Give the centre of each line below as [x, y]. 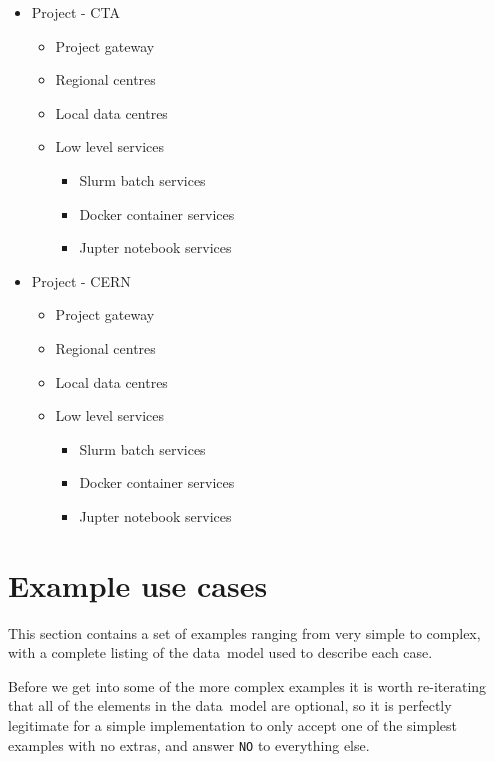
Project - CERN [81, 280]
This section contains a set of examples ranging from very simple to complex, [244, 632]
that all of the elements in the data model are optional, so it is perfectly [230, 705]
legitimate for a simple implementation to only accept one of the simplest [233, 725]
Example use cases [138, 584]
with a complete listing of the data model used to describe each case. [220, 652]
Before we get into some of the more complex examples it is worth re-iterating [247, 685]
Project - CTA [75, 12]
